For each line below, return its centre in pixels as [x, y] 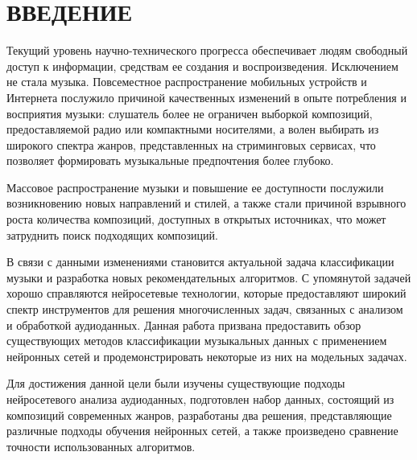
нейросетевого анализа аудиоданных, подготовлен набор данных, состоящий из [200, 399]
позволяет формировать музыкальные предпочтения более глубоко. [170, 160]
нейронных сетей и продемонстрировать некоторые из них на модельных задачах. [207, 356]
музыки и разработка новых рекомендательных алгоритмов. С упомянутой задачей [209, 277]
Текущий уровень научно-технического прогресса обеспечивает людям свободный [207, 50]
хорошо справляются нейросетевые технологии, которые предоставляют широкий [206, 293]
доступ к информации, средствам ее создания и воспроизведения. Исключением [202, 66]
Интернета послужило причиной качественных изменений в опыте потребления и [206, 97]
